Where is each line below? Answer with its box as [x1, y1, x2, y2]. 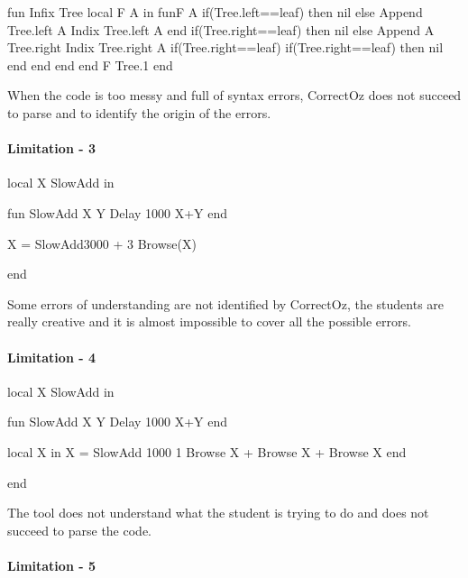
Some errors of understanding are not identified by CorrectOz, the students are [7, 294, 445, 313]
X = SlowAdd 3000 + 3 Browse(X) [7, 234, 197, 252]
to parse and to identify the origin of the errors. [7, 103, 271, 122]
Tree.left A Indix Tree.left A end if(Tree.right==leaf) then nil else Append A [7, 20, 435, 39]
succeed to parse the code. [7, 520, 151, 539]
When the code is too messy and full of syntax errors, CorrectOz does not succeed [7, 86, 462, 105]
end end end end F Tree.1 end [7, 55, 173, 74]
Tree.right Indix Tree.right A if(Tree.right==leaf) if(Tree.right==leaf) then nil [7, 38, 444, 57]
